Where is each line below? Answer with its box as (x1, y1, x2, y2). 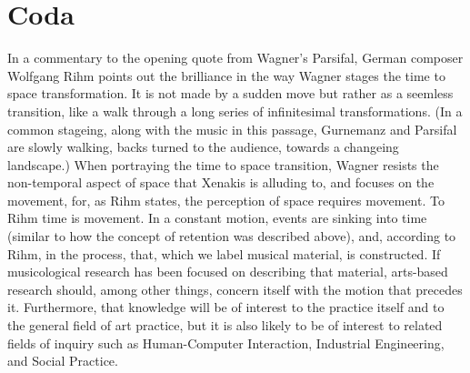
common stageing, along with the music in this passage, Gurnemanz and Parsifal (7, 119, 457, 138)
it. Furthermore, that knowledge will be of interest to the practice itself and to (7, 297, 445, 317)
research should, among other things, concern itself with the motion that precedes (7, 279, 463, 298)
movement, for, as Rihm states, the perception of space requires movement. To (7, 190, 445, 209)
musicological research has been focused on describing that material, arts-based (7, 262, 448, 281)
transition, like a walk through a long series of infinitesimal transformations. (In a (7, 101, 463, 120)
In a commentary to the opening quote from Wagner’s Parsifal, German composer (7, 48, 464, 67)
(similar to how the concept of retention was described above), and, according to (7, 227, 456, 246)
